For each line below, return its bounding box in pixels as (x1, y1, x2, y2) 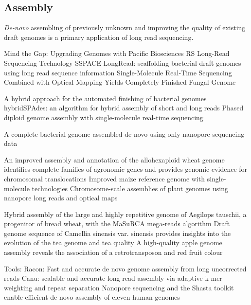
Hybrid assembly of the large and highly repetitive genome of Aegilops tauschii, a (4, 209, 247, 219)
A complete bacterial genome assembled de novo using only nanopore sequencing (4, 128, 245, 139)
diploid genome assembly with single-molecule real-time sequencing (4, 112, 203, 122)
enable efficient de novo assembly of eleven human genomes (4, 292, 180, 302)
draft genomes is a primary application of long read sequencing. (4, 32, 194, 42)
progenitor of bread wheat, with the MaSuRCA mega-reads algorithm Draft (4, 218, 230, 229)
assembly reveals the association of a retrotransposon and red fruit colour (4, 247, 223, 257)
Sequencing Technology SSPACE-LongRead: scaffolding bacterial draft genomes (4, 57, 241, 68)
